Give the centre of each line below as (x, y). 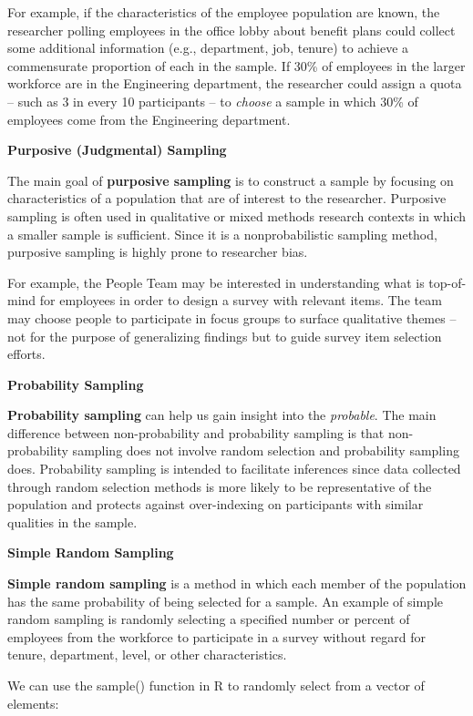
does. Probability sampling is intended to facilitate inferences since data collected (234, 469)
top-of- (447, 282)
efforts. (26, 354)
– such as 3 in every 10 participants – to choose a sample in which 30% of (213, 101)
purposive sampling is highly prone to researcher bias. (158, 252)
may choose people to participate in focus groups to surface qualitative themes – (232, 317)
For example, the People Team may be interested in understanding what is (216, 282)
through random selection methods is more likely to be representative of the (220, 486)
